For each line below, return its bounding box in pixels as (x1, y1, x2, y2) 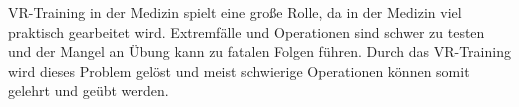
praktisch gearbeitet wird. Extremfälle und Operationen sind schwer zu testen (8, 21, 485, 42)
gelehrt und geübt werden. (8, 80, 169, 101)
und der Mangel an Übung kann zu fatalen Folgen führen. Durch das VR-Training (8, 41, 511, 62)
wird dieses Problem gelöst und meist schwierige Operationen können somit (8, 60, 470, 81)
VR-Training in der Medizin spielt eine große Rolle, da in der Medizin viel (8, 2, 462, 22)
